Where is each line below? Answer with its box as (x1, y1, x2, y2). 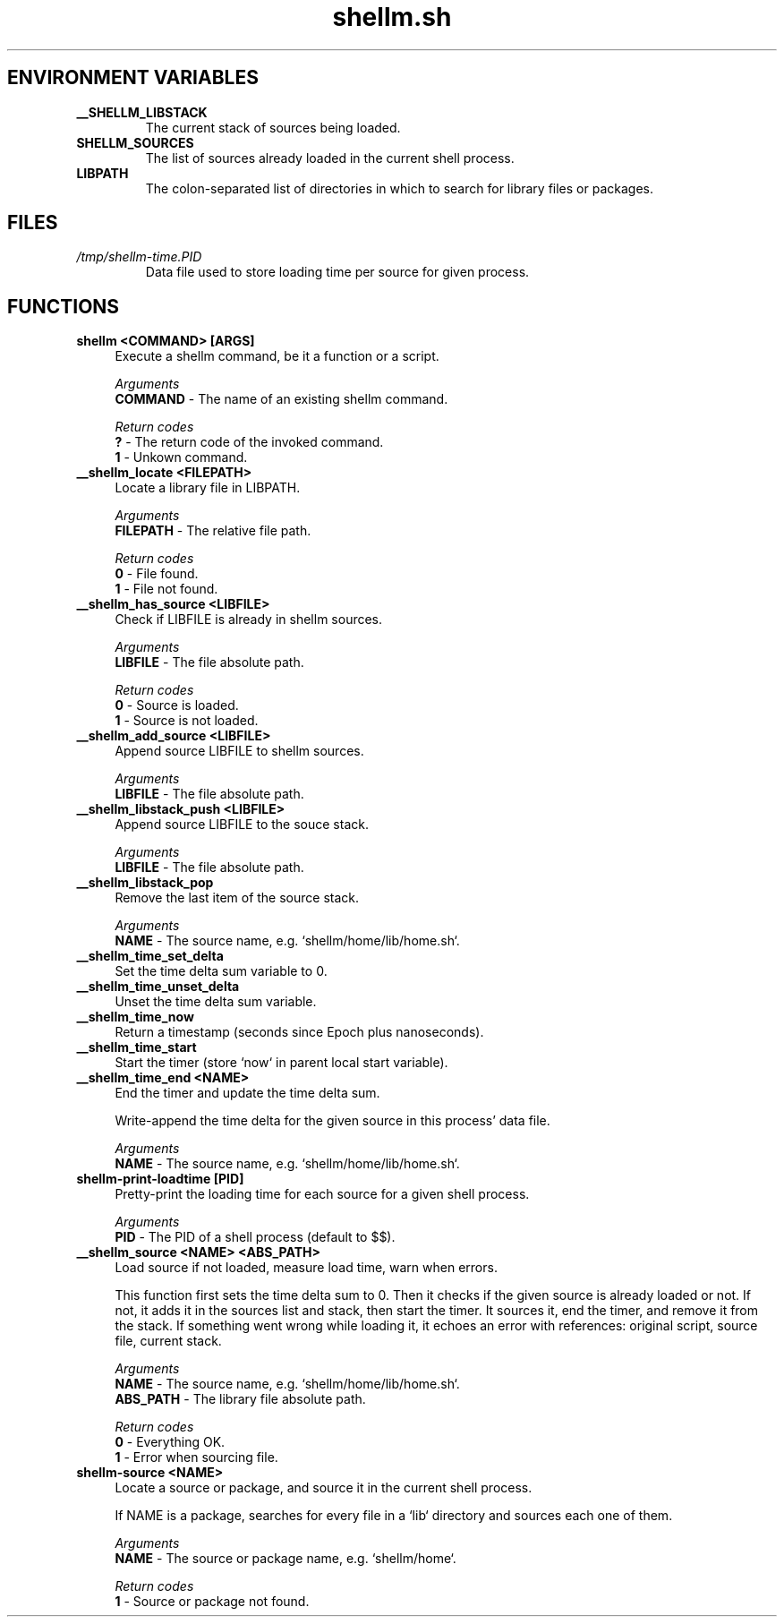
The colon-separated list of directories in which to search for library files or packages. (145, 180, 653, 196)
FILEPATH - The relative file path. (115, 523, 311, 539)
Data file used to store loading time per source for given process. (145, 264, 530, 280)
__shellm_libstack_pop (76, 875, 214, 891)
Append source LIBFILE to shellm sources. (115, 743, 364, 759)
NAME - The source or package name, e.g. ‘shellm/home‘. (115, 1551, 456, 1567)
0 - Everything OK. (115, 1434, 226, 1450)
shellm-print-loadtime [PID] (76, 1171, 244, 1187)
